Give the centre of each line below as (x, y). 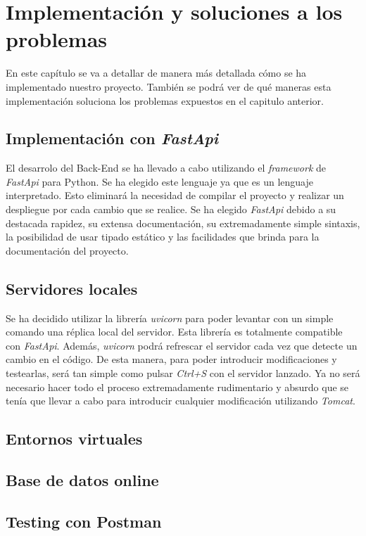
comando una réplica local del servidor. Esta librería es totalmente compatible (174, 332)
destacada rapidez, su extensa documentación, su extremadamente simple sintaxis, (183, 223)
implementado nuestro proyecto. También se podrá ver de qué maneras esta (169, 86)
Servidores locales (72, 288)
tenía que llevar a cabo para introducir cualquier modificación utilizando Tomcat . (181, 401)
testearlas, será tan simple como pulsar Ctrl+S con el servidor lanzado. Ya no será (183, 373)
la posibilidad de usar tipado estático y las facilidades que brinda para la (163, 237)
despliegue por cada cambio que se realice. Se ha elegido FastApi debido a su (171, 209)
